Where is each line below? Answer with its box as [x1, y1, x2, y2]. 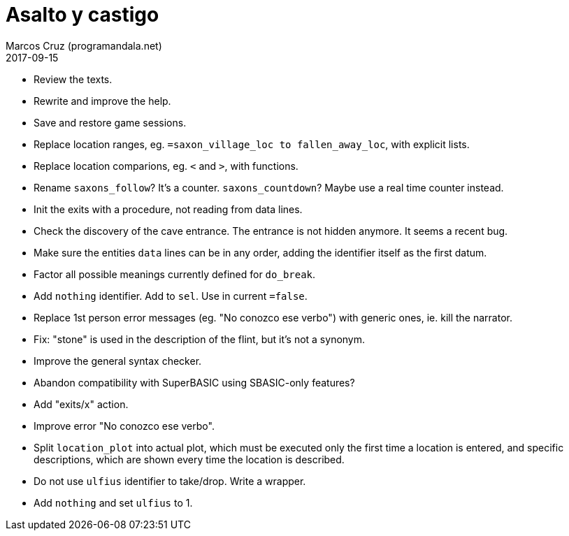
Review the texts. [34, 73, 113, 85]
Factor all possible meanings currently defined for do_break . [34, 268, 316, 280]
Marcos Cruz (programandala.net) [6, 39, 162, 52]
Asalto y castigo [6, 3, 159, 27]
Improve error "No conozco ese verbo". [34, 419, 215, 432]
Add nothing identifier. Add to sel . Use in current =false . [34, 289, 308, 302]
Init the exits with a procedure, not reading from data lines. [34, 203, 303, 215]
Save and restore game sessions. [34, 116, 187, 129]
